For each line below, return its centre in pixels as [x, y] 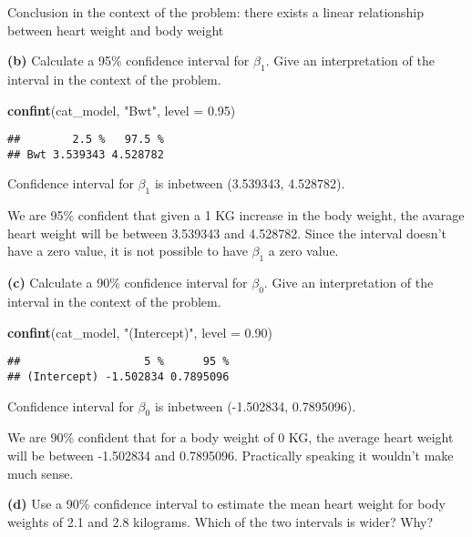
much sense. [41, 473]
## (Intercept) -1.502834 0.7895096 [118, 376]
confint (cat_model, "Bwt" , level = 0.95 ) [122, 110]
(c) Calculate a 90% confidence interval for [128, 283]
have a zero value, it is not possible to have [128, 251]
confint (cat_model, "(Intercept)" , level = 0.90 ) [140, 332]
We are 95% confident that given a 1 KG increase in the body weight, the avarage [236, 215]
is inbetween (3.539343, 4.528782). [250, 183]
